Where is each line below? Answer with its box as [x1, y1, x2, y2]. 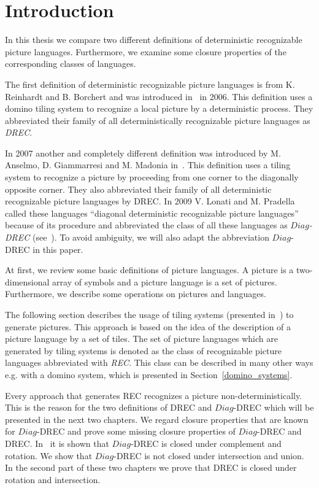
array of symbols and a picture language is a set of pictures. [52, 275, 277, 288]
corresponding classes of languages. [5, 57, 136, 70]
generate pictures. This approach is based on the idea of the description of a [5, 320, 291, 333]
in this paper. [33, 242, 83, 255]
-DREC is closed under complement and [131, 436, 282, 449]
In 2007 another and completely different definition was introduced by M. [5, 146, 281, 159]
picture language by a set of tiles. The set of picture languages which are [5, 332, 278, 345]
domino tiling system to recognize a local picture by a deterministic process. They [5, 102, 313, 115]
